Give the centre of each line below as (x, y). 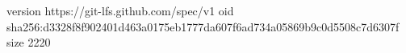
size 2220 (29, 42)
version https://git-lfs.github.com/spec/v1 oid (120, 10)
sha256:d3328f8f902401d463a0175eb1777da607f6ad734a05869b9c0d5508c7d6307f (203, 26)
